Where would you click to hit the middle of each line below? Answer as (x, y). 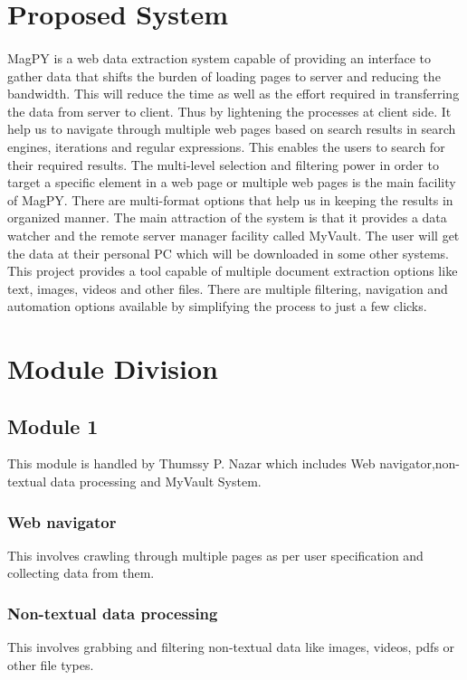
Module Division (113, 368)
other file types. (51, 664)
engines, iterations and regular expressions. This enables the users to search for (226, 146)
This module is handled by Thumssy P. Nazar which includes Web (191, 463)
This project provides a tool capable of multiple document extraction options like (233, 271)
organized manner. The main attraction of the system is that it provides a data (227, 217)
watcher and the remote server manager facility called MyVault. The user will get (233, 235)
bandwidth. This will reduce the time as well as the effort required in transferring (233, 94)
